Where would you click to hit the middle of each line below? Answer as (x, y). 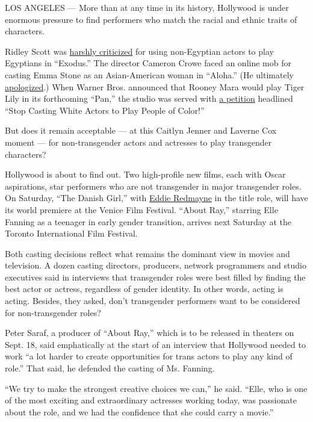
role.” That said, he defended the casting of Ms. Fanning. (110, 368)
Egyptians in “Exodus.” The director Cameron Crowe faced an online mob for (148, 63)
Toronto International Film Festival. (71, 233)
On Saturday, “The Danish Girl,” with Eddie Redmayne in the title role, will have (156, 198)
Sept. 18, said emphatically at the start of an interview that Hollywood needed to (155, 344)
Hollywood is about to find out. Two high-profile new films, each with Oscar (145, 174)
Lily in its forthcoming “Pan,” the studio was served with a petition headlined (149, 98)
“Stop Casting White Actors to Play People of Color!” (105, 110)
